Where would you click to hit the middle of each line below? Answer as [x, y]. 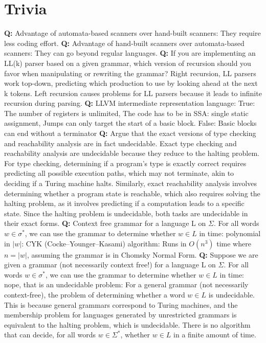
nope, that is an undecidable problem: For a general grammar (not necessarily [126, 284]
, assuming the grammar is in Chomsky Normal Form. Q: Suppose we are [142, 254]
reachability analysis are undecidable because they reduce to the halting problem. [132, 153]
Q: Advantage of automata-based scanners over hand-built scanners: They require [132, 33]
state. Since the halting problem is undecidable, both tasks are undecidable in [126, 213]
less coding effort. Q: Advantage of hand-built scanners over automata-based [124, 43]
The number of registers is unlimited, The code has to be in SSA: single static [126, 113]
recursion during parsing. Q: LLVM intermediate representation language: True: [130, 103]
